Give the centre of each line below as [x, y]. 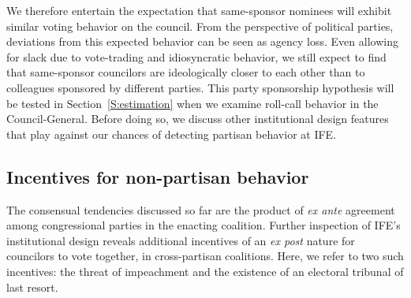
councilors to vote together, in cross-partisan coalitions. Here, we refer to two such [205, 256]
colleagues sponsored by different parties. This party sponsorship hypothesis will [200, 87]
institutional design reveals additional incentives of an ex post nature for [181, 240]
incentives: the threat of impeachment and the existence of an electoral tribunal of [205, 271]
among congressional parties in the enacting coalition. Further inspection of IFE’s [204, 225]
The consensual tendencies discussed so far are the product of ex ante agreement [201, 209]
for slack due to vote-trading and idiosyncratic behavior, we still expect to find [196, 56]
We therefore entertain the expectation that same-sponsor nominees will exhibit [199, 10]
